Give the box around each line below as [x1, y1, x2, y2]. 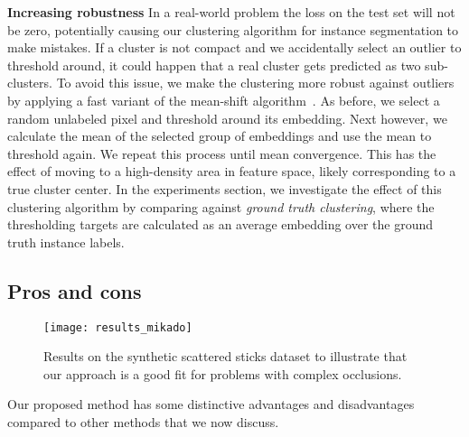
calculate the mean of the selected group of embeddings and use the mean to [7, 126, 432, 145]
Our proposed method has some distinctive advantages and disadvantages [7, 395, 415, 414]
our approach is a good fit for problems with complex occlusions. [43, 364, 402, 383]
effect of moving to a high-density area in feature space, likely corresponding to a [7, 162, 456, 181]
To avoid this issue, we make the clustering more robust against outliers [56, 73, 455, 92]
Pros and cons [7, 276, 142, 304]
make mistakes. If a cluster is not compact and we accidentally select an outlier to [7, 38, 462, 57]
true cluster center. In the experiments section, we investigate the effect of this [7, 179, 442, 198]
